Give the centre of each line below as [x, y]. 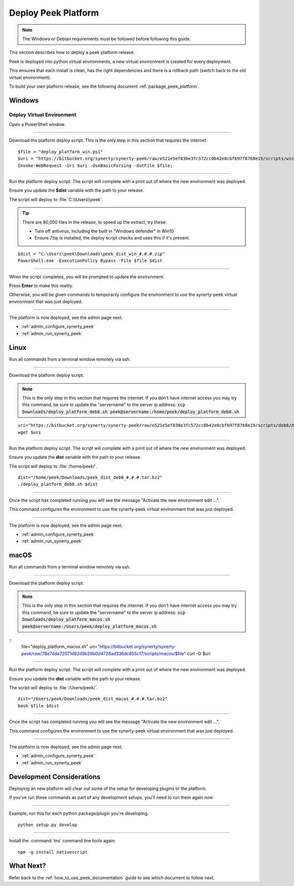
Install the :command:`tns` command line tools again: [62, 841]
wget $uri [29, 432]
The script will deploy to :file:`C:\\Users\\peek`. [56, 199]
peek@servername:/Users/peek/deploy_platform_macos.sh [89, 626]
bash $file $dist [38, 706]
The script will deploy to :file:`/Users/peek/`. [53, 688]
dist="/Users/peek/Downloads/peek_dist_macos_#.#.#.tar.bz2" [93, 699]
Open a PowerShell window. [37, 125]
